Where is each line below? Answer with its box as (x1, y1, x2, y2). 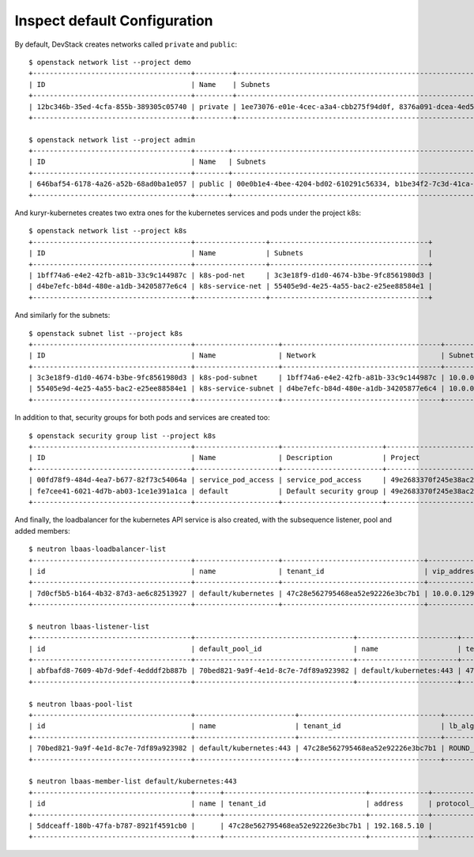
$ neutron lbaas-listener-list (28, 621, 150, 631)
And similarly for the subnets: (14, 311, 111, 320)
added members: (14, 526, 70, 535)
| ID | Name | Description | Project (28, 453, 420, 462)
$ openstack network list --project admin (28, 135, 196, 144)
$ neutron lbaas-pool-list (28, 700, 134, 708)
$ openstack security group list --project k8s (28, 431, 216, 440)
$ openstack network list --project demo (28, 58, 191, 66)
